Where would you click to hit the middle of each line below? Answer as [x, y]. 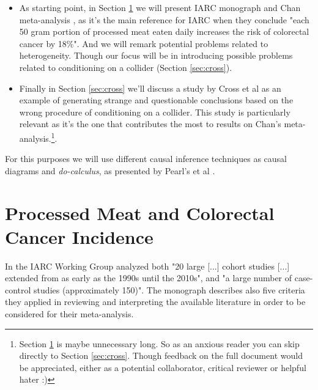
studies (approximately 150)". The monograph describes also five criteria [169, 289]
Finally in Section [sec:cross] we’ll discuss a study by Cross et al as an [150, 88]
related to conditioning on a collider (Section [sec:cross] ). [126, 67]
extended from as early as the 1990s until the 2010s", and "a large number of [149, 278]
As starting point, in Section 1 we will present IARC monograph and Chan [160, 7]
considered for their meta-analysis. [69, 314]
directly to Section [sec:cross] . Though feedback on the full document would [161, 355]
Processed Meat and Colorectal [140, 212]
